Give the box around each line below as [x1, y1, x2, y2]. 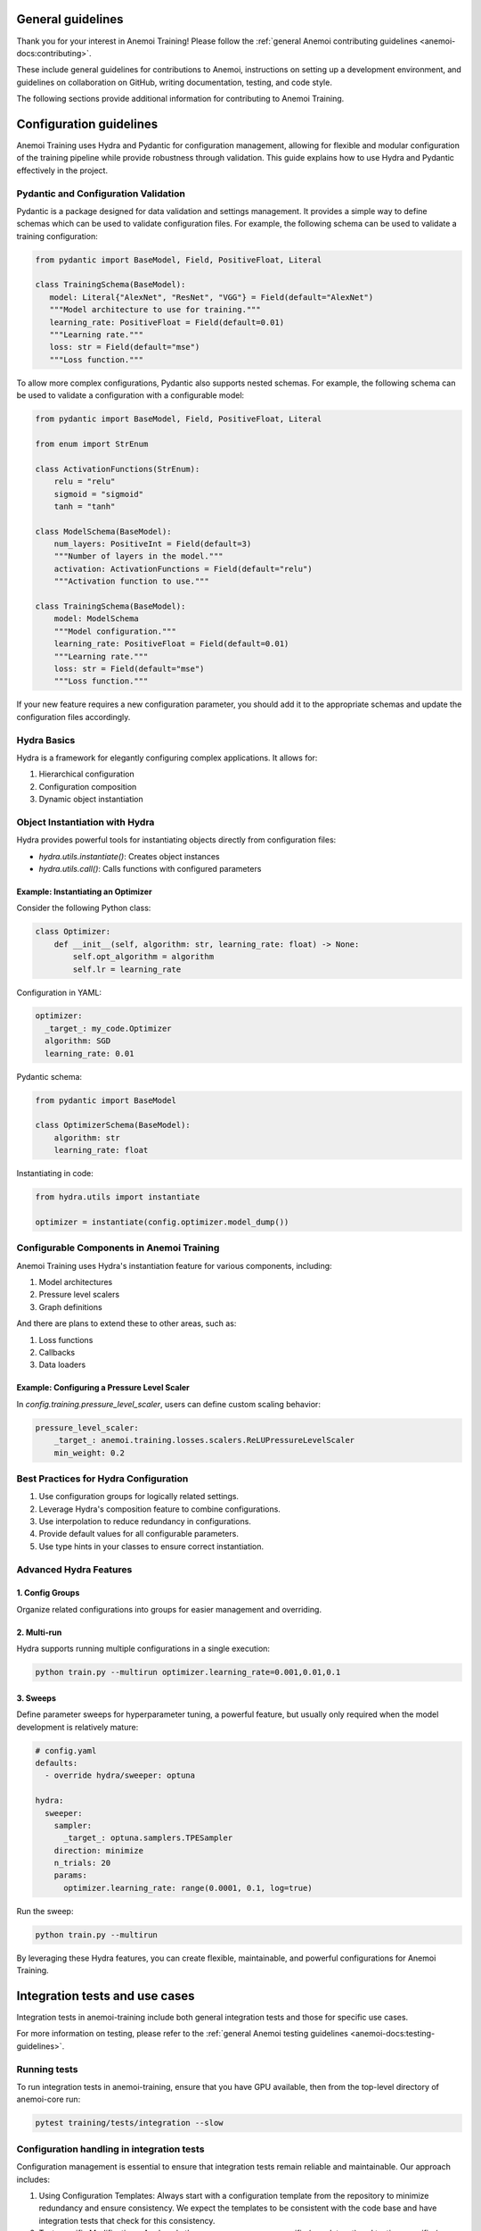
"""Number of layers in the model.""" [53, 552, 224, 561]
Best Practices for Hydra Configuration [16, 1472, 189, 1485]
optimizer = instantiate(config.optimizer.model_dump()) [35, 1216, 289, 1227]
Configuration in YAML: [16, 987, 102, 998]
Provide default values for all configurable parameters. [38, 1529, 240, 1539]
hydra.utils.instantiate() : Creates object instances [38, 850, 220, 861]
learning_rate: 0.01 [45, 1049, 135, 1058]
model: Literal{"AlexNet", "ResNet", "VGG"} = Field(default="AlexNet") [49, 292, 374, 303]
